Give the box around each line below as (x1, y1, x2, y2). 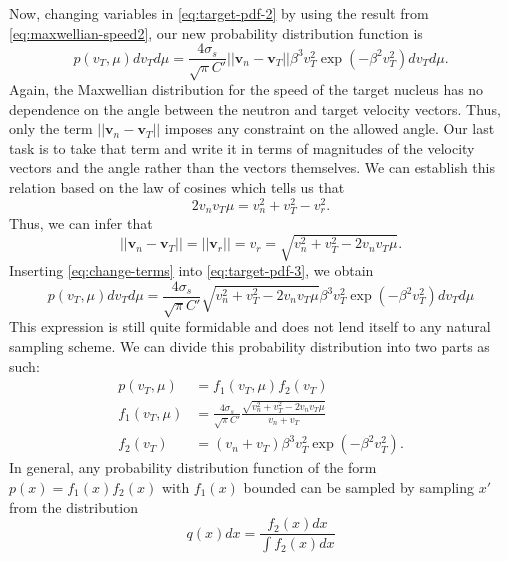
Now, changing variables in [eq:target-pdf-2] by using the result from (9, 3, 429, 23)
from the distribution (9, 496, 138, 517)
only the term (9, 118, 93, 139)
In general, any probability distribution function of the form (9, 457, 377, 478)
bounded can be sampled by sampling (243, 476, 474, 497)
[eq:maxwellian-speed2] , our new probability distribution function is (9, 22, 423, 43)
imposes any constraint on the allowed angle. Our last (164, 118, 495, 139)
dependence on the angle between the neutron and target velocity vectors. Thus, (9, 98, 501, 119)
